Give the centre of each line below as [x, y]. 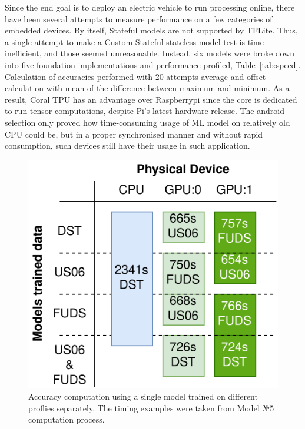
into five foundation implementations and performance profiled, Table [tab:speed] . [153, 64]
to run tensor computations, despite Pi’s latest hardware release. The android [145, 111]
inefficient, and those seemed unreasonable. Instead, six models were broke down [150, 53]
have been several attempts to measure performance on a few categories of [139, 19]
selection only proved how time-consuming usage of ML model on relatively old [147, 122]
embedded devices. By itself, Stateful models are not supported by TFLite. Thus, [151, 30]
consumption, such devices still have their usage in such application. [127, 145]
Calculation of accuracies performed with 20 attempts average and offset [135, 76]
